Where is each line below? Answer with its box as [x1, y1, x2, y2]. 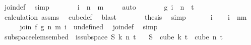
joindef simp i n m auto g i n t [4, 2, 194, 12]
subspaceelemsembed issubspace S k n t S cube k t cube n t [4, 31, 223, 41]
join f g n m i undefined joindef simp [20, 21, 158, 32]
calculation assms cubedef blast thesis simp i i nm [4, 11, 247, 22]
